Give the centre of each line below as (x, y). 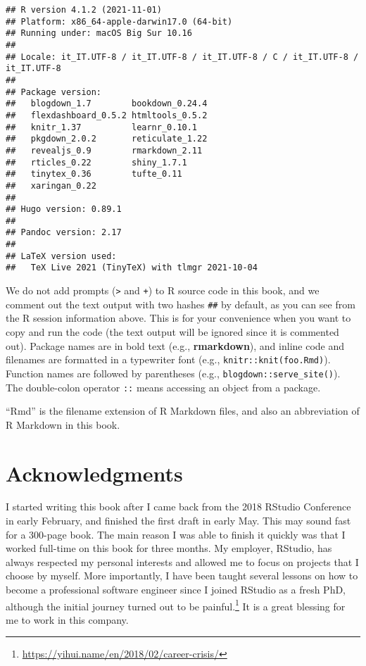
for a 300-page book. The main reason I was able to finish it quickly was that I (176, 534)
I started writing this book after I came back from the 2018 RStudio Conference (178, 507)
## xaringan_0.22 (51, 186)
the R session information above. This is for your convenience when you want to (178, 318)
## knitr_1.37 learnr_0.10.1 (102, 127)
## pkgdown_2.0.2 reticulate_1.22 (107, 139)
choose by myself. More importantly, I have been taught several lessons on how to (182, 576)
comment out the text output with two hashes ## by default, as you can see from (181, 304)
